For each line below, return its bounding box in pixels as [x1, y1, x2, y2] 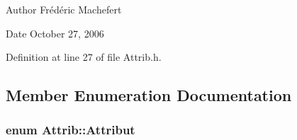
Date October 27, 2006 [6, 25, 104, 40]
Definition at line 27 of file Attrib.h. [6, 49, 162, 64]
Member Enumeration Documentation [6, 84, 292, 106]
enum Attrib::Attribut [6, 121, 135, 139]
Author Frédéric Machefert [6, 2, 122, 16]
